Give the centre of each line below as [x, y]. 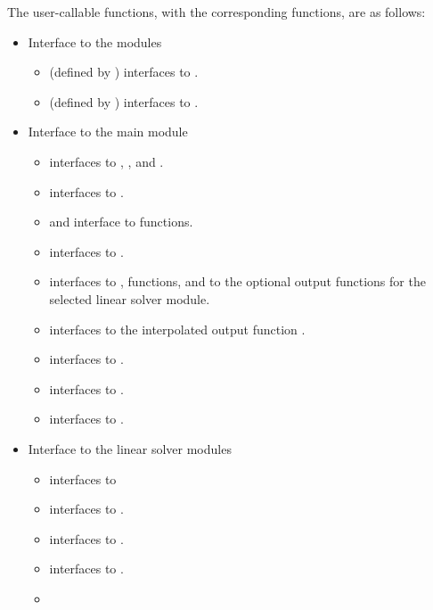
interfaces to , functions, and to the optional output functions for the [237, 281]
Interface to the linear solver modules [130, 448]
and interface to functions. [121, 222]
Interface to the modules [95, 41]
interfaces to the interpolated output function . [177, 329]
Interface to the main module [108, 132]
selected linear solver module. [130, 298]
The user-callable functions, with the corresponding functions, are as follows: [216, 12]
